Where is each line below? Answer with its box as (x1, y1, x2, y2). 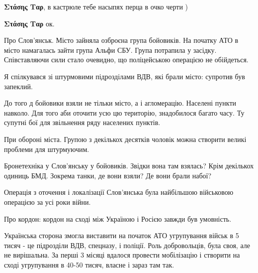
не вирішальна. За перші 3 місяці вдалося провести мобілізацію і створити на (4, 250, 240, 260)
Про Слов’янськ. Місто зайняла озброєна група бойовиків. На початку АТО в (4, 35, 239, 45)
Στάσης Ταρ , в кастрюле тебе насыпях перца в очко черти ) (4, 1, 188, 11)
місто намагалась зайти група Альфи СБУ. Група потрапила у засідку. (4, 44, 217, 55)
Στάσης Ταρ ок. (4, 18, 55, 28)
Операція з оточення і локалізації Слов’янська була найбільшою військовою (4, 187, 234, 197)
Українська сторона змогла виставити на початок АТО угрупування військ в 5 (4, 230, 239, 241)
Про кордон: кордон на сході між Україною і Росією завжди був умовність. (4, 213, 232, 224)
